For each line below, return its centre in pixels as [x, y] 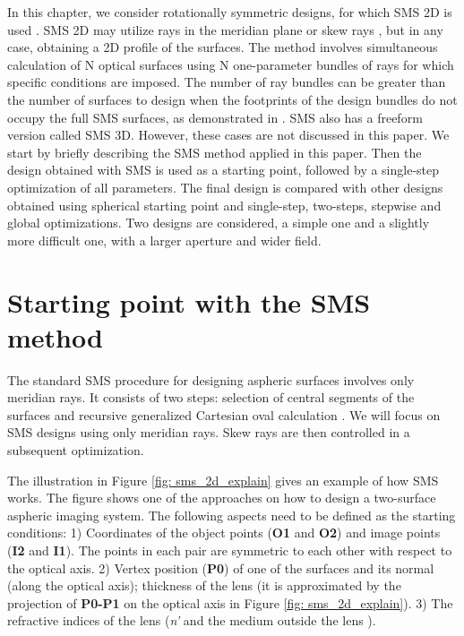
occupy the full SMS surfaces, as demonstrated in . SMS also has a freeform [215, 117]
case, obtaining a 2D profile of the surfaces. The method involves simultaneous [223, 47]
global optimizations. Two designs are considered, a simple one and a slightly [219, 223]
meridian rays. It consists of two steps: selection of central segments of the [211, 397]
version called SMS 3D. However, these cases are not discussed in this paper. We [228, 135]
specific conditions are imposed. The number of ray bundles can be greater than [227, 82]
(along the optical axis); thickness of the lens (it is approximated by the [204, 585]
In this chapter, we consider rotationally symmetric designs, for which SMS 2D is [230, 12]
